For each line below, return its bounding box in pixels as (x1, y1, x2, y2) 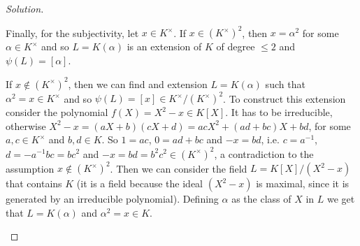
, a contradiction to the (214, 146, 314, 161)
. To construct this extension (223, 91, 346, 106)
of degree (216, 39, 255, 54)
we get (327, 191, 355, 206)
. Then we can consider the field (110, 161, 247, 175)
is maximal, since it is (256, 176, 350, 191)
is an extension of (127, 39, 202, 54)
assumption (6, 161, 55, 175)
